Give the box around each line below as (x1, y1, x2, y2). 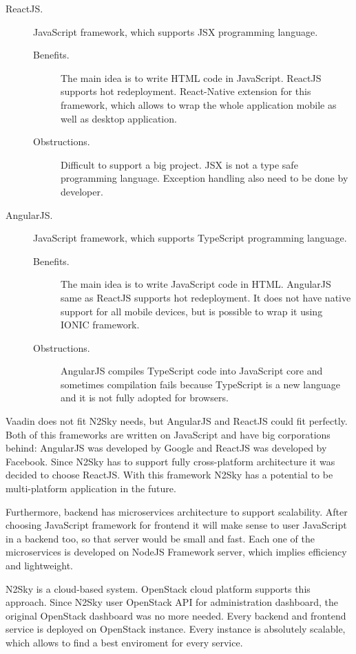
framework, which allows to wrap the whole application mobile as (61, 97, 337, 112)
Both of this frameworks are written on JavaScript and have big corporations (6, 427, 331, 441)
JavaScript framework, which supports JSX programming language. (33, 24, 318, 39)
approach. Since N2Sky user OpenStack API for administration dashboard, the (6, 595, 338, 609)
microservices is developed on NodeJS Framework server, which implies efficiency (6, 545, 347, 559)
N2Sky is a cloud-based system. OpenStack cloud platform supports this (6, 581, 311, 595)
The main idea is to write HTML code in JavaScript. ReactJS (61, 70, 322, 85)
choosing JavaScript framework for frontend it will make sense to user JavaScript (6, 518, 347, 532)
